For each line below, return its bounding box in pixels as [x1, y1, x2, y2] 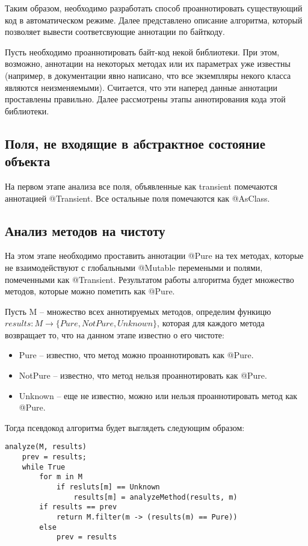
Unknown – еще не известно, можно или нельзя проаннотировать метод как [19, 389, 298, 402]
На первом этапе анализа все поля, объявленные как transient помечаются [5, 179, 278, 192]
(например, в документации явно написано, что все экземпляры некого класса [5, 69, 291, 81]
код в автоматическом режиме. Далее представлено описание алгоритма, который [5, 13, 303, 26]
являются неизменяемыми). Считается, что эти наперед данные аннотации [5, 81, 277, 93]
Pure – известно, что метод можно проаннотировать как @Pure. [19, 349, 254, 361]
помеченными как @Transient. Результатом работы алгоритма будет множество [5, 273, 294, 285]
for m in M [39, 473, 82, 482]
